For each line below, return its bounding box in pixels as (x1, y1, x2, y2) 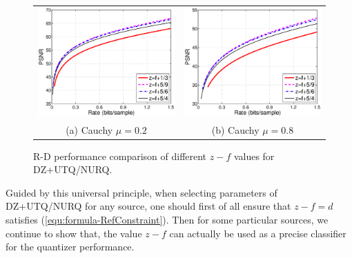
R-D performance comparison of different (33, 148, 207, 163)
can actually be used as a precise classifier (169, 226, 346, 240)
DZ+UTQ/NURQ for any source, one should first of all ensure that (6, 199, 291, 213)
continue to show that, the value (6, 226, 142, 240)
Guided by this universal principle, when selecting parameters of (6, 185, 277, 199)
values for (233, 148, 275, 163)
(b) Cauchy (211, 122, 260, 137)
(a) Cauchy (66, 122, 113, 137)
